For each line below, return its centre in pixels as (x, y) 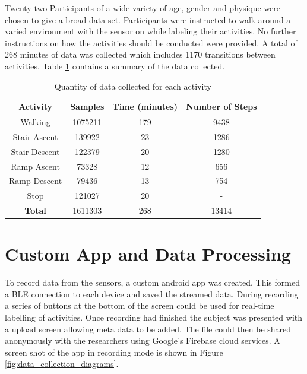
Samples (87, 107)
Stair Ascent (35, 136)
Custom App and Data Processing (148, 254)
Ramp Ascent (35, 166)
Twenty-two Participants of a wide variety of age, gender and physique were (143, 8)
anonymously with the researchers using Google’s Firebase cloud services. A (143, 340)
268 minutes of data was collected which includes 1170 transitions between (140, 54)
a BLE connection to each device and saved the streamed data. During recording (152, 294)
